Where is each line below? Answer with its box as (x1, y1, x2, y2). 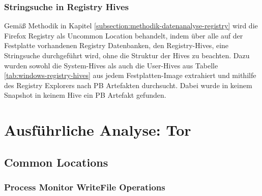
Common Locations (4, 154, 108, 170)
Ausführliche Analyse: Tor (4, 120, 191, 140)
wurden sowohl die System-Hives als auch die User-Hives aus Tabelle (4, 60, 218, 70)
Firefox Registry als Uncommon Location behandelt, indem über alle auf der (4, 30, 243, 41)
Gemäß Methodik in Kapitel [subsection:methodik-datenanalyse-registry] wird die (4, 20, 258, 31)
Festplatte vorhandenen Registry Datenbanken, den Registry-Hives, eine (4, 40, 229, 51)
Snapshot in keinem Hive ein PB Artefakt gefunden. (4, 90, 166, 100)
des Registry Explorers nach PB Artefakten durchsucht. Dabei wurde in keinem (4, 80, 252, 90)
